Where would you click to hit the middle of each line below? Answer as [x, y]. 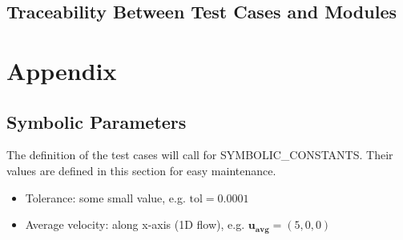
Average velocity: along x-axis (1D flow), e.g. [135, 224]
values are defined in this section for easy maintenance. [141, 170]
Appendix [62, 70]
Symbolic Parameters [97, 121]
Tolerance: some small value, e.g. [105, 197]
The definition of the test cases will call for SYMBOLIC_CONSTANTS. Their [200, 155]
